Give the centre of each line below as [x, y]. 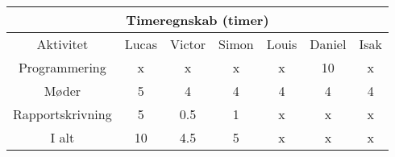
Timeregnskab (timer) [197, 20]
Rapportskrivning [62, 114]
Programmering [62, 67]
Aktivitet [62, 44]
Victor [188, 44]
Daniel [328, 44]
